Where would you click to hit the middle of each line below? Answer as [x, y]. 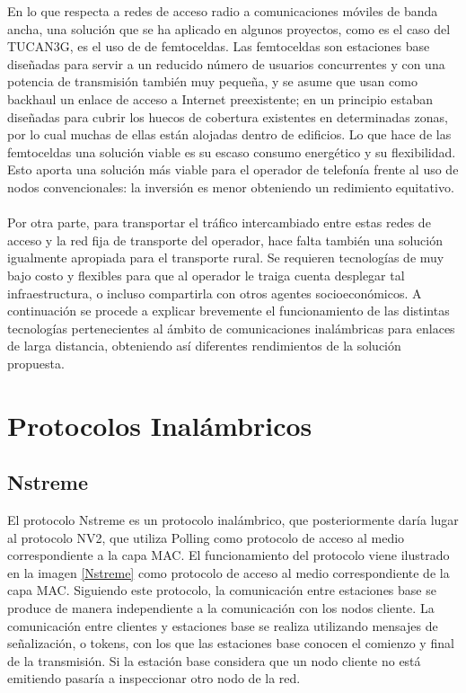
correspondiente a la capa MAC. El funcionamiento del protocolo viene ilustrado [229, 555]
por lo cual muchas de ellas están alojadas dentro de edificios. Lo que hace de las [229, 134]
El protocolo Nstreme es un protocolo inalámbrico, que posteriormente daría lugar [233, 520]
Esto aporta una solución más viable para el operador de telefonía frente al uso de [233, 169]
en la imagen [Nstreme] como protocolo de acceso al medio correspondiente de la [229, 572]
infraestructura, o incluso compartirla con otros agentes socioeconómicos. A [215, 293]
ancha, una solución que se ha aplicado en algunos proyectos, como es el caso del [229, 28]
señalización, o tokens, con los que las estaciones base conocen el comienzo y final [231, 643]
